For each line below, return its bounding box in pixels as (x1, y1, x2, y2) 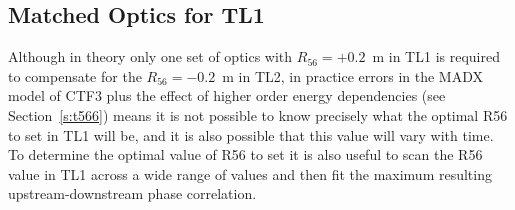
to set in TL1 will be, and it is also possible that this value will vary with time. (8, 124, 494, 145)
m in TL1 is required (372, 46, 500, 67)
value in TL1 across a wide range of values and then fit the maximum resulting (8, 163, 492, 184)
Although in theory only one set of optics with (8, 46, 293, 67)
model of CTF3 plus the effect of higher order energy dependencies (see (8, 85, 446, 106)
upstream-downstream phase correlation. (8, 183, 257, 204)
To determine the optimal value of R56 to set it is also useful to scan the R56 (8, 144, 483, 165)
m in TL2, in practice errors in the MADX (222, 65, 484, 86)
